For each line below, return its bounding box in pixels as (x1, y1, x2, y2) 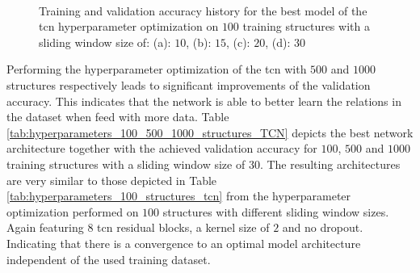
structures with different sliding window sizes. (162, 203, 389, 220)
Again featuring (6, 219, 84, 236)
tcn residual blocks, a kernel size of (97, 219, 270, 236)
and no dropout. (282, 219, 363, 236)
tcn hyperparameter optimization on (39, 18, 219, 35)
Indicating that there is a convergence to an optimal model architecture (6, 234, 361, 251)
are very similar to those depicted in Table (6, 171, 217, 188)
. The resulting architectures (259, 155, 401, 172)
